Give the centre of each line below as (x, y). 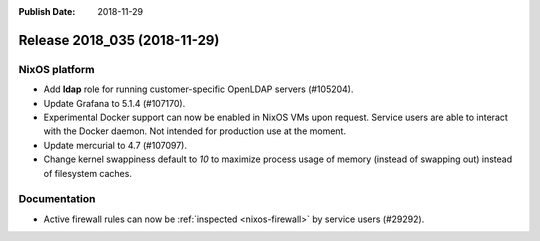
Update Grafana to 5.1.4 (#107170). (114, 103)
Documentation (57, 199)
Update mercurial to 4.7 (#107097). (115, 145)
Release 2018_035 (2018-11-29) (119, 40)
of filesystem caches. (87, 173)
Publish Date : (47, 11)
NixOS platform (56, 69)
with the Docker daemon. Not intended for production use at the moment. (195, 131)
